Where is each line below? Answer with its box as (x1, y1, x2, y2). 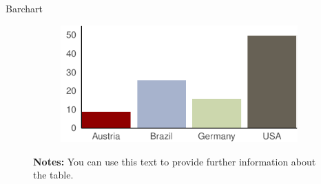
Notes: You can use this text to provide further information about (33, 154, 316, 168)
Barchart (6, 1, 43, 15)
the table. (33, 168, 74, 182)
